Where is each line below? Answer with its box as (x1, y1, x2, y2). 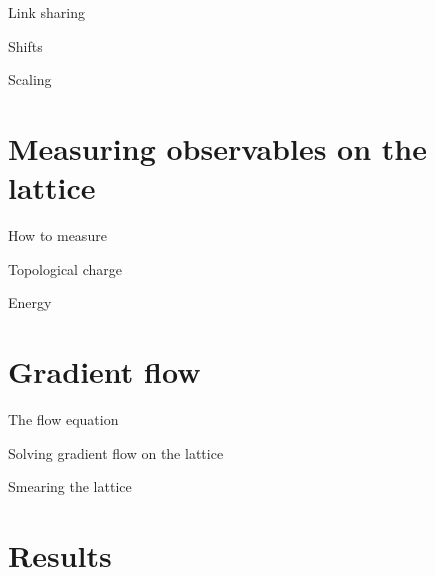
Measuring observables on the (8, 127, 427, 168)
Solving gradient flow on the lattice (8, 442, 224, 463)
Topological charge (8, 258, 122, 279)
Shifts (8, 35, 43, 56)
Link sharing (8, 2, 85, 22)
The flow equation (8, 409, 119, 429)
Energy (8, 292, 52, 313)
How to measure (8, 225, 107, 246)
